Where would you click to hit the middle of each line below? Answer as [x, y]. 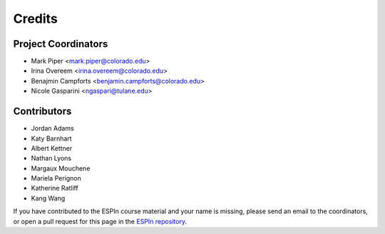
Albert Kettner [52, 148]
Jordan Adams [52, 128]
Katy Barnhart [51, 138]
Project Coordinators [61, 44]
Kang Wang [48, 198]
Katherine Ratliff [55, 188]
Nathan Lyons [51, 158]
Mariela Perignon [56, 178]
